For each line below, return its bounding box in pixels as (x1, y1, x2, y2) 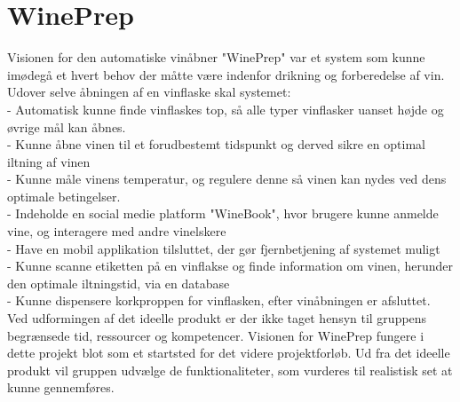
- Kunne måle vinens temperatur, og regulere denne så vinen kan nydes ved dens (7, 169, 447, 188)
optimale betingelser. (7, 186, 121, 205)
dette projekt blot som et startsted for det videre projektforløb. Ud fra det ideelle (7, 343, 450, 362)
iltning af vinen (7, 152, 91, 170)
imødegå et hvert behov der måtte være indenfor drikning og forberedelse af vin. (7, 65, 445, 83)
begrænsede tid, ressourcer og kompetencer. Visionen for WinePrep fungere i (7, 326, 424, 344)
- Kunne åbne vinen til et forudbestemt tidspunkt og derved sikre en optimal (7, 135, 425, 154)
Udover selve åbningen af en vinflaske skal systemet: (7, 83, 291, 101)
